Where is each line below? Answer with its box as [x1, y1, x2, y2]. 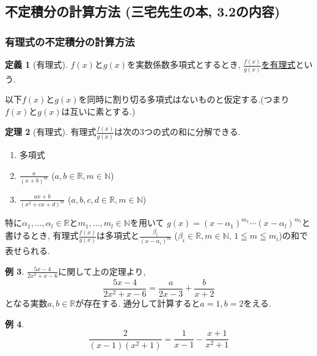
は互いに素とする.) [61, 104, 136, 117]
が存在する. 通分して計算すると [75, 296, 200, 309]
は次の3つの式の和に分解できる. [114, 125, 241, 138]
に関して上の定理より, [58, 264, 146, 277]
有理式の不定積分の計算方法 [5, 34, 135, 49]
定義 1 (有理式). [5, 58, 68, 71]
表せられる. [5, 244, 50, 257]
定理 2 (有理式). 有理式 [5, 125, 97, 138]
